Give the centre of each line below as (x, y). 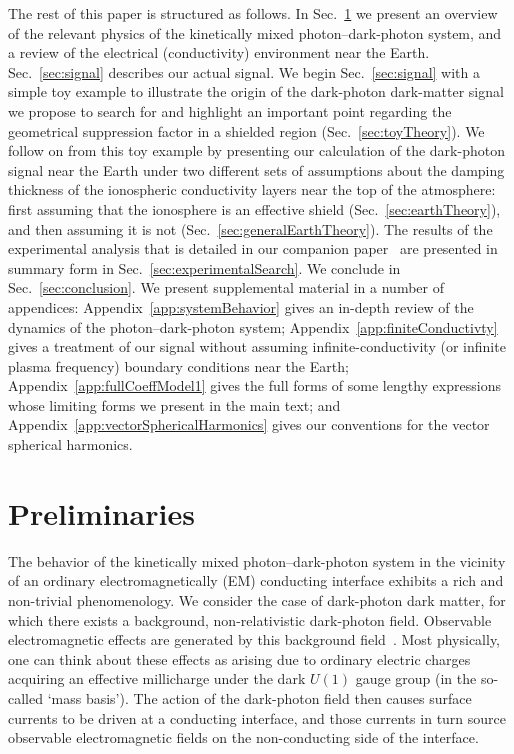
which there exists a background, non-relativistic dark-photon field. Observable (250, 619)
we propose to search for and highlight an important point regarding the (230, 110)
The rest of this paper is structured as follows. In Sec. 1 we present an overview (253, 13)
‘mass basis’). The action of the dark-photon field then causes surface (259, 697)
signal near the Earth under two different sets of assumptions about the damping (256, 169)
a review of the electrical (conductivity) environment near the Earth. (219, 52)
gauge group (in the (416, 678)
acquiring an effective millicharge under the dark (157, 678)
